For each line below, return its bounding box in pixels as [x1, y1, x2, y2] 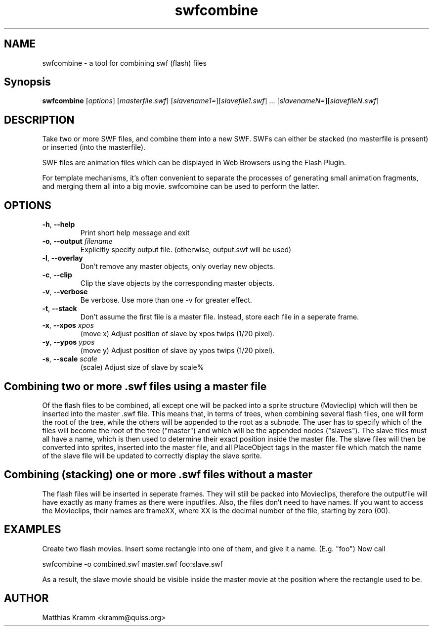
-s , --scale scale [42, 355, 97, 363]
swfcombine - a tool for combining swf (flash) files [42, 58, 207, 67]
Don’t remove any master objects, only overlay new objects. [80, 262, 275, 271]
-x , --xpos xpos [42, 321, 94, 330]
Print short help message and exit [80, 228, 190, 237]
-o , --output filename [42, 237, 113, 246]
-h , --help [42, 220, 75, 229]
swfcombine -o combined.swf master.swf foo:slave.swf [42, 559, 223, 568]
